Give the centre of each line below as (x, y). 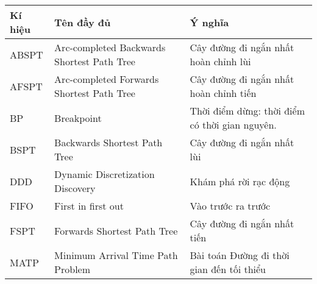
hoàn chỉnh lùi (220, 61)
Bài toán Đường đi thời (240, 255)
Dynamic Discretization (105, 174)
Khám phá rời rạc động (240, 181)
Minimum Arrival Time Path (116, 255)
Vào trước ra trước (230, 206)
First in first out (89, 206)
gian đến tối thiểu (228, 269)
